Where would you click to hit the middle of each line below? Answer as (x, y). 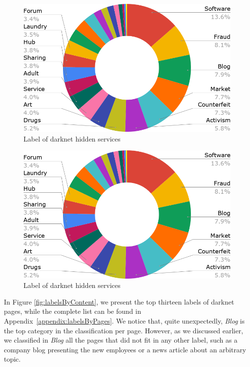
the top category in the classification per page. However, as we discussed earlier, (124, 330)
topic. (12, 359)
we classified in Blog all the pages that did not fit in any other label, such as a (121, 340)
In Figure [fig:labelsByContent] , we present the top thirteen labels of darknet (119, 301)
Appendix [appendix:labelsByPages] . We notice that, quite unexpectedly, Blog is (124, 320)
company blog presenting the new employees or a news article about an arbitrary (125, 349)
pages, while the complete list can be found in (73, 311)
